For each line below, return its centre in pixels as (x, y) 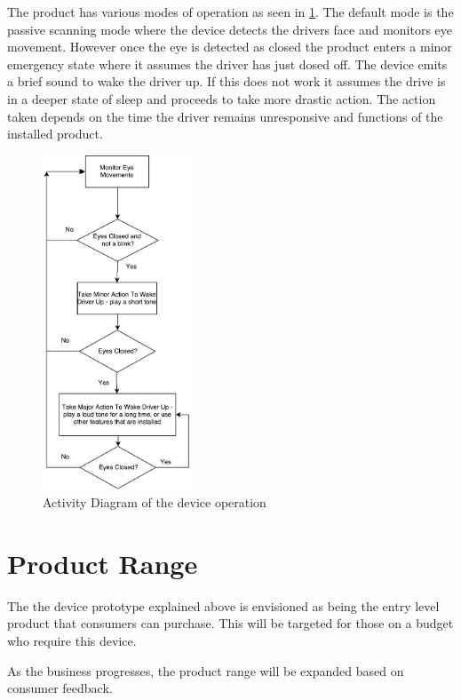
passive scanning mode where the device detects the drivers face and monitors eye (230, 29)
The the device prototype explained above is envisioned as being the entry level (223, 605)
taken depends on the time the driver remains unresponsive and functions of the (225, 116)
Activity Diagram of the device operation (155, 502)
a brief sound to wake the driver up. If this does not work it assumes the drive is (227, 81)
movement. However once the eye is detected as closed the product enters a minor (230, 47)
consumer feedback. (60, 688)
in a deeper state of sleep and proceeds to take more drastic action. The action (222, 98)
